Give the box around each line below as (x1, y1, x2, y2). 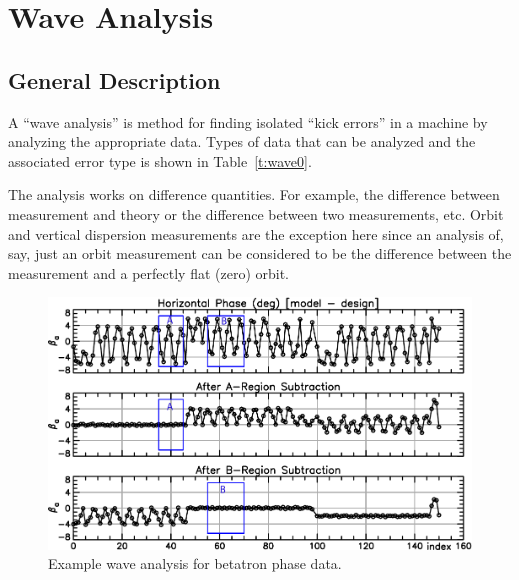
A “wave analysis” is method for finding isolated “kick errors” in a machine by (8, 111, 488, 132)
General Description (8, 64, 221, 95)
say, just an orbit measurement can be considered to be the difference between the (8, 243, 512, 264)
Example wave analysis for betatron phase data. (48, 553, 342, 574)
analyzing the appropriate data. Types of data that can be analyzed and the (8, 131, 476, 152)
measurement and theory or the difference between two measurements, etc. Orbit (8, 203, 504, 224)
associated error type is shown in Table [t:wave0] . (8, 150, 312, 171)
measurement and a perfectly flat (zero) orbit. (8, 262, 290, 283)
